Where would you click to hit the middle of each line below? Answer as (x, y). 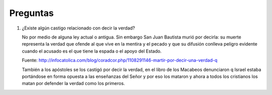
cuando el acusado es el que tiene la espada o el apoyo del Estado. (92, 51)
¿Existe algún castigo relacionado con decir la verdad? (79, 28)
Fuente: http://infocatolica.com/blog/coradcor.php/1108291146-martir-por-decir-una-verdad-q (120, 60)
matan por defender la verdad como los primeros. (74, 83)
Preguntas (31, 13)
